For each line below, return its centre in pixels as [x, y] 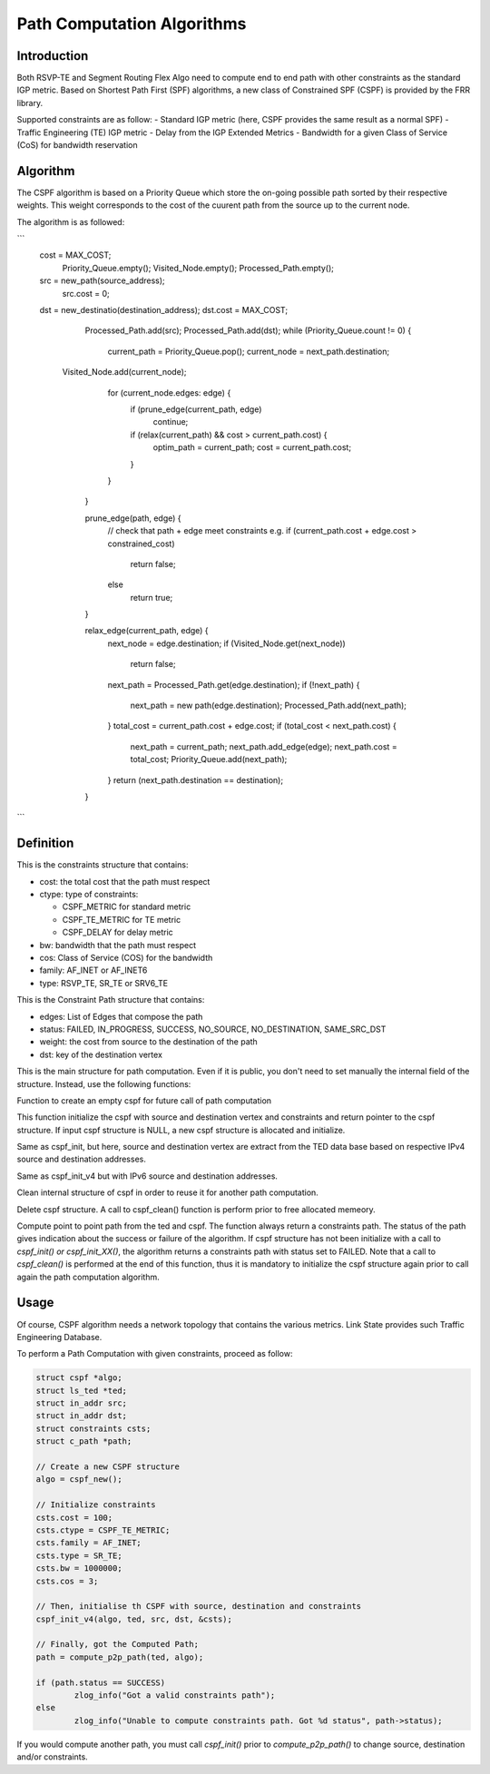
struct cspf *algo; [79, 1378]
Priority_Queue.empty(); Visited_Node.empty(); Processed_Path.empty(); [198, 268]
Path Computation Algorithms [132, 24]
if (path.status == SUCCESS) [101, 1682]
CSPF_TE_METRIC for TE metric [122, 919]
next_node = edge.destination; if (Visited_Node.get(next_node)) [227, 643]
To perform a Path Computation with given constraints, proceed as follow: [155, 1354]
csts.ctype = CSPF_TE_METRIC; [103, 1530]
